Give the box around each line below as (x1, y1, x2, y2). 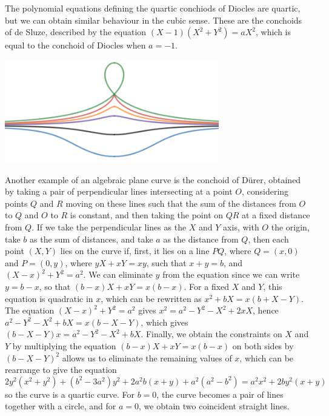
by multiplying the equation (12, 340, 116, 352)
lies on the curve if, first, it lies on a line (60, 244, 210, 257)
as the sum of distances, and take (30, 232, 153, 245)
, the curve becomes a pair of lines (156, 387, 284, 400)
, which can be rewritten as (101, 292, 202, 304)
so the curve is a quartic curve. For (5, 387, 135, 400)
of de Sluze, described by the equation (5, 25, 147, 38)
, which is (255, 25, 291, 38)
